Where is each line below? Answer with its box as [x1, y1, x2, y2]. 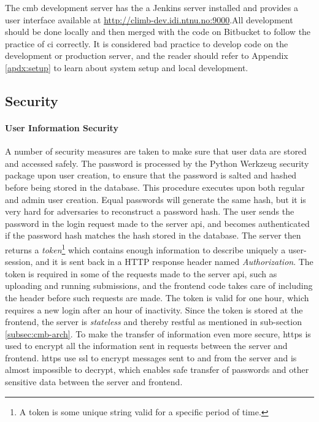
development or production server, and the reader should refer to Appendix [5, 49, 288, 62]
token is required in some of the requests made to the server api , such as [5, 267, 277, 280]
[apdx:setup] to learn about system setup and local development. [5, 61, 248, 74]
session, [5, 255, 33, 268]
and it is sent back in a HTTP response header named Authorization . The [35, 255, 313, 268]
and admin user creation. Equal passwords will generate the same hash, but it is [5, 193, 306, 205]
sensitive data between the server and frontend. [5, 375, 183, 388]
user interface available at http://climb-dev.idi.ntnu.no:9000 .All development [5, 13, 293, 26]
